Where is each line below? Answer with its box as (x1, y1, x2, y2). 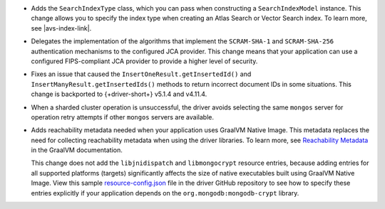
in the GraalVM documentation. (31, 146, 123, 154)
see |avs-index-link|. (31, 23, 92, 32)
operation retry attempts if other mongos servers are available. (31, 112, 214, 121)
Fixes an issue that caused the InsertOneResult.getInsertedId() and (31, 70, 252, 78)
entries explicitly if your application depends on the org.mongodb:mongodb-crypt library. (31, 188, 299, 197)
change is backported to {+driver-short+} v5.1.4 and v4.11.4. (31, 90, 207, 99)
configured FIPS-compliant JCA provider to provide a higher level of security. (31, 57, 258, 65)
